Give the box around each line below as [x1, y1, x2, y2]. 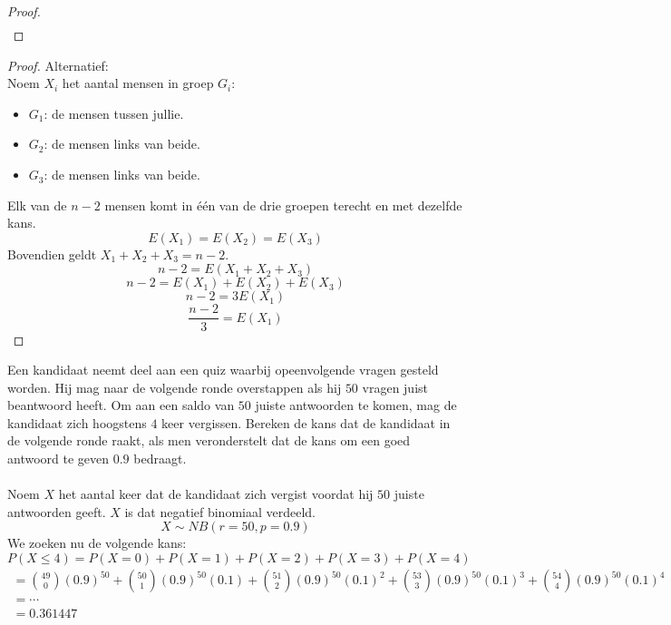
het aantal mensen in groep [62, 73, 214, 93]
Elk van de [7, 195, 67, 214]
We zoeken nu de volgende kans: [7, 533, 187, 552]
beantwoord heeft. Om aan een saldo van [7, 396, 235, 415]
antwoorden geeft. [7, 502, 106, 521]
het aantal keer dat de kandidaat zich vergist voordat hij [58, 484, 374, 503]
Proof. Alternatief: [7, 55, 109, 74]
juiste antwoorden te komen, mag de [255, 396, 457, 415]
